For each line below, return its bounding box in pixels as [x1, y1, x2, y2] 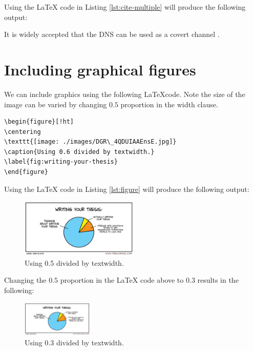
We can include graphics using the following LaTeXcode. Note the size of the [4, 88, 245, 99]
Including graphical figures [4, 59, 196, 80]
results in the [197, 275, 239, 285]
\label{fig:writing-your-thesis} [4, 158, 118, 166]
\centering [4, 128, 41, 135]
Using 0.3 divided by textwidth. [25, 337, 124, 347]
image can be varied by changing [4, 99, 107, 109]
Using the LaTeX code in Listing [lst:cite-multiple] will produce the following [4, 2, 246, 12]
